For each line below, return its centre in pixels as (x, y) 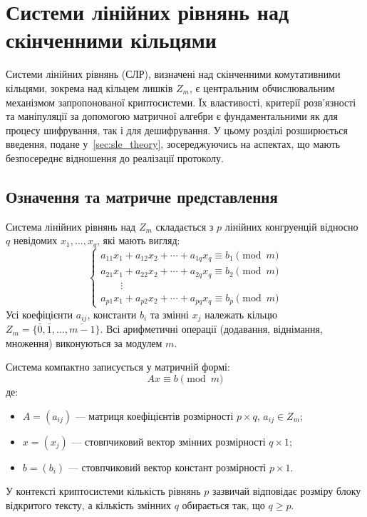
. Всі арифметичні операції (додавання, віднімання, (211, 329)
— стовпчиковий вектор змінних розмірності (169, 441)
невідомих (35, 240)
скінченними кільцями (111, 40)
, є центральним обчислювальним (262, 87)
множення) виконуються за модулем (84, 342)
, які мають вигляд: (139, 240)
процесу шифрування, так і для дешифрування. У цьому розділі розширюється (177, 130)
